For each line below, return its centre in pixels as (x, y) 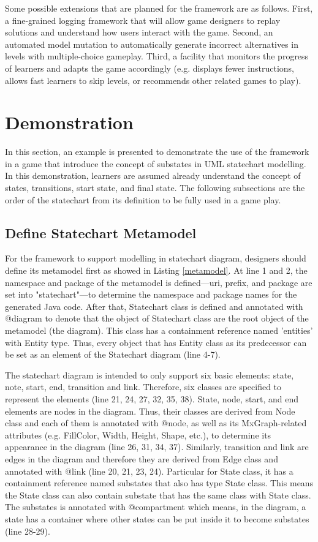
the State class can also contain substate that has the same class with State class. (158, 495)
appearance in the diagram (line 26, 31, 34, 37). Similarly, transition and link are (157, 447)
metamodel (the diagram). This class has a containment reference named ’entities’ (159, 330)
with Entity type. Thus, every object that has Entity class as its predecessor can (156, 342)
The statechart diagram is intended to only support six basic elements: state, (150, 375)
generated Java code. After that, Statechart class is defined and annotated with (154, 306)
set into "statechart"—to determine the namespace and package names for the (151, 294)
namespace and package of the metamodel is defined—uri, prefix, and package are (159, 282)
